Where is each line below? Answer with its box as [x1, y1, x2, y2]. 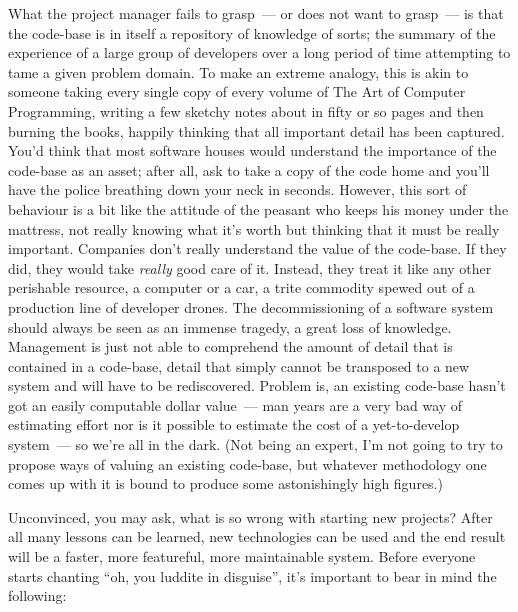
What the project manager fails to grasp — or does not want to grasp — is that [8, 3, 504, 23]
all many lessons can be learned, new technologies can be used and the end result [8, 526, 506, 547]
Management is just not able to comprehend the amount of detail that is [8, 336, 453, 357]
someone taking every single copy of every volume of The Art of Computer [8, 81, 466, 102]
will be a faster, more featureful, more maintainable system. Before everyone [8, 546, 476, 567]
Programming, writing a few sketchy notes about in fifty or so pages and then [8, 100, 484, 121]
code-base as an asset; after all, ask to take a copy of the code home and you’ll [8, 159, 490, 180]
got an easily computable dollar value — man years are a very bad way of [8, 394, 463, 415]
